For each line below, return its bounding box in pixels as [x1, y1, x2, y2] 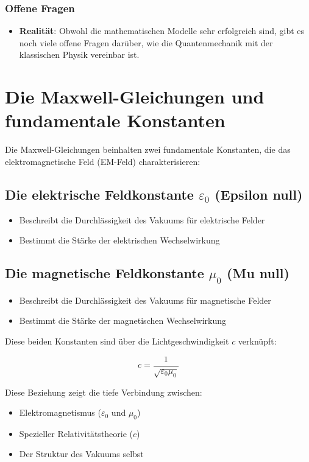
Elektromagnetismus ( [19, 406, 101, 419]
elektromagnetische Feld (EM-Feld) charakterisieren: [5, 155, 201, 167]
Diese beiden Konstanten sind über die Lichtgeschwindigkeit [5, 335, 229, 348]
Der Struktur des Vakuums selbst [19, 447, 144, 460]
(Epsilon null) [215, 184, 303, 203]
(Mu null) [227, 264, 289, 282]
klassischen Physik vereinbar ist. [19, 48, 140, 61]
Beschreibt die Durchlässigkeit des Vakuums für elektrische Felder [19, 213, 265, 226]
